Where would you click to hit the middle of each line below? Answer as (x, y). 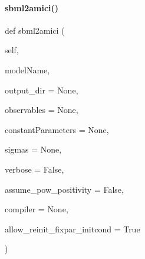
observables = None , (42, 110)
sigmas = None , (33, 149)
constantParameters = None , (57, 129)
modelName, (27, 69)
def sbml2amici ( (35, 30)
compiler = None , (37, 209)
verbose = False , (34, 169)
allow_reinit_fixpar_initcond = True (72, 229)
